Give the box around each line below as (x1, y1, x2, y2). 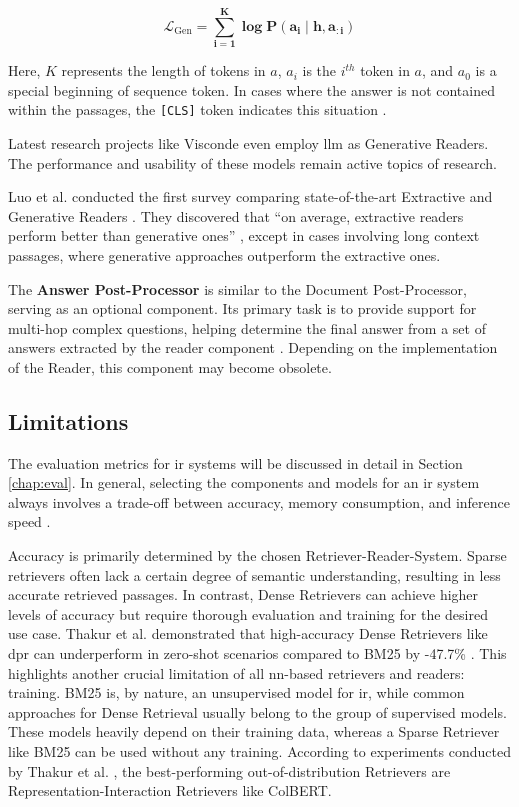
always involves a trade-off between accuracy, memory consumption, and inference (8, 491, 511, 512)
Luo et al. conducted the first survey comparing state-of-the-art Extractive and (8, 186, 493, 207)
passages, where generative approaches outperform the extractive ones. (8, 244, 441, 265)
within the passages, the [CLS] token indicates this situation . (8, 99, 387, 120)
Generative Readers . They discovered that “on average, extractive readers (8, 205, 464, 226)
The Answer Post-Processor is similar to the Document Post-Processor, (8, 278, 467, 299)
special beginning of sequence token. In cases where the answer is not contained (8, 79, 495, 100)
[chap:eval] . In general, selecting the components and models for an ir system (8, 472, 480, 493)
